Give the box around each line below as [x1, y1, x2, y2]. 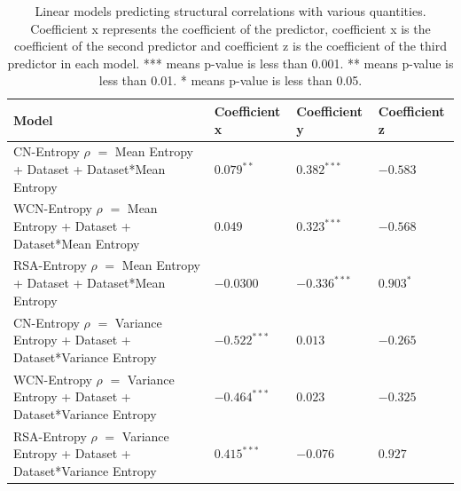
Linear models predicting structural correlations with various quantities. [35, 2, 426, 20]
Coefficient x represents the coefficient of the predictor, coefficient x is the [30, 19, 431, 37]
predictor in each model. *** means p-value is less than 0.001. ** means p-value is [7, 53, 454, 72]
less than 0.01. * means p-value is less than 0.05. [98, 71, 363, 90]
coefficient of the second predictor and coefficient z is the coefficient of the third [14, 36, 447, 55]
